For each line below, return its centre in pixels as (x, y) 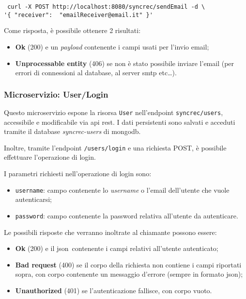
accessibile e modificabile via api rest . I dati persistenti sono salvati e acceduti (120, 122)
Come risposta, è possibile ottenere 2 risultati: (72, 30)
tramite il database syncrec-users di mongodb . (72, 131)
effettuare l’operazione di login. (50, 157)
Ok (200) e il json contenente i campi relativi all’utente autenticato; (117, 248)
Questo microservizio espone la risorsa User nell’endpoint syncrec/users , (114, 112)
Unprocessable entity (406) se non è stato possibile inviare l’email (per (125, 63)
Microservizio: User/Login (56, 94)
